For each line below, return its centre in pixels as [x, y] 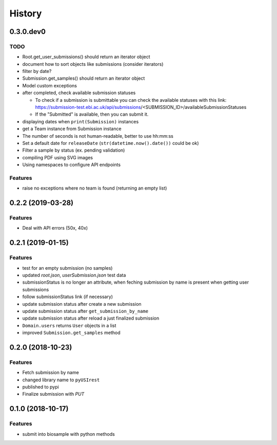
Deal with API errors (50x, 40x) [55, 228]
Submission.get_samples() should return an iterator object [84, 78]
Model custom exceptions [50, 85]
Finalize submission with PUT [53, 394]
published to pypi [41, 387]
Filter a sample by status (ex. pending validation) [74, 150]
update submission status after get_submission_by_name [85, 311]
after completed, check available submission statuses [79, 93]
